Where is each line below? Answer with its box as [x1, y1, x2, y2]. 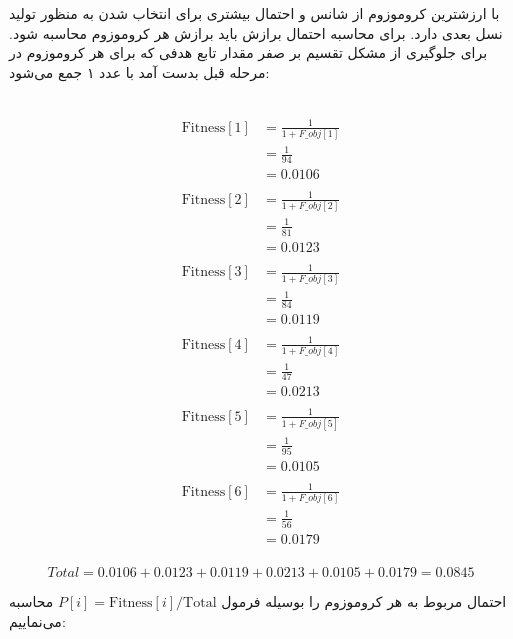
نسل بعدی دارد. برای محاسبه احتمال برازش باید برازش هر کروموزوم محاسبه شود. [9, 22, 503, 43]
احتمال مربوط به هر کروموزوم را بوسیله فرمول [221, 591, 507, 612]
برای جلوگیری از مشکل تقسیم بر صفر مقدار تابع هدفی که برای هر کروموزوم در [9, 42, 488, 63]
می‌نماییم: [9, 610, 66, 631]
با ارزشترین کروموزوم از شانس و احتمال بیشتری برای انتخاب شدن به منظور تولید [9, 3, 500, 23]
